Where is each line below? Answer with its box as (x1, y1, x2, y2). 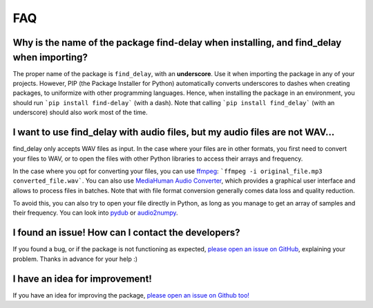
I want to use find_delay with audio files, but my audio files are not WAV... (12, 127, 335, 138)
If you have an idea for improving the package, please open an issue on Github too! (12, 291, 250, 299)
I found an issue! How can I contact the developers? (12, 227, 240, 239)
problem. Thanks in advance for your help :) (12, 255, 138, 263)
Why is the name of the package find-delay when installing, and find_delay (12, 37, 342, 48)
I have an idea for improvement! (12, 273, 152, 284)
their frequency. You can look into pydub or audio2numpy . (12, 208, 179, 217)
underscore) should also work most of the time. (12, 108, 148, 117)
